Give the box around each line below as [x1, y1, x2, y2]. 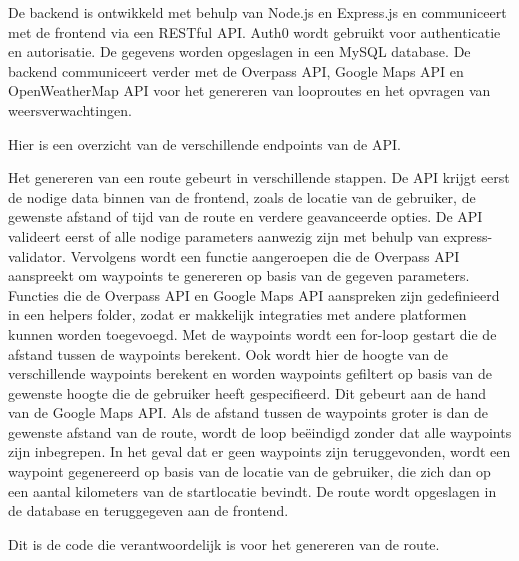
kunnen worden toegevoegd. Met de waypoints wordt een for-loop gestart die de [8, 323, 497, 344]
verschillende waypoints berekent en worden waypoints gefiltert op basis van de [8, 363, 492, 384]
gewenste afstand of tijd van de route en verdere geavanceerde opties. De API [8, 206, 483, 227]
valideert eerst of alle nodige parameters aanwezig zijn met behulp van [8, 225, 439, 246]
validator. [8, 245, 67, 266]
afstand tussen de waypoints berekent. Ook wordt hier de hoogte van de [8, 343, 448, 364]
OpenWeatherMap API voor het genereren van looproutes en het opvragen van [8, 80, 491, 101]
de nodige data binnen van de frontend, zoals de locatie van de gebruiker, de [8, 186, 476, 207]
